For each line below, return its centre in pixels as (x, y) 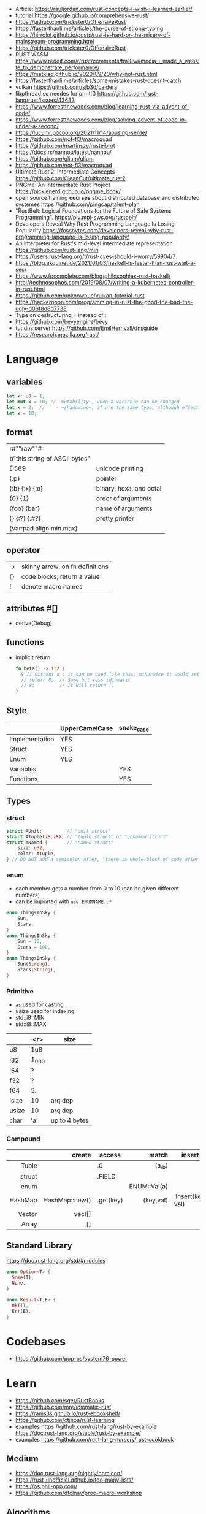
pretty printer (115, 519)
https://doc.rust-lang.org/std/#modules (56, 1260)
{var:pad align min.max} (44, 529)
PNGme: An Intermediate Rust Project (63, 185)
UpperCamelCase (87, 728)
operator (23, 550)
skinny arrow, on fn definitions (65, 567)
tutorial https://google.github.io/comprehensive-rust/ (82, 15)
